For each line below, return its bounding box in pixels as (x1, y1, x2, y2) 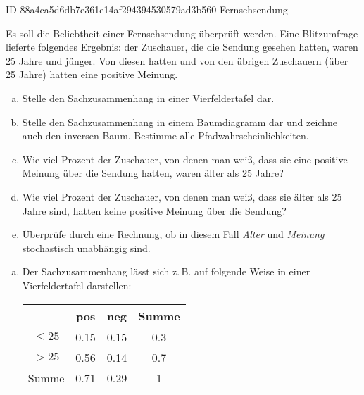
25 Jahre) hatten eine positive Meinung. (6, 67, 178, 82)
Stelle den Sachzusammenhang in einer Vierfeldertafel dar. (22, 90, 275, 105)
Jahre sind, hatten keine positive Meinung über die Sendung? (22, 203, 287, 218)
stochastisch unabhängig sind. (22, 240, 151, 255)
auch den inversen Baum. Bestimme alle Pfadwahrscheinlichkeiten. (22, 128, 309, 143)
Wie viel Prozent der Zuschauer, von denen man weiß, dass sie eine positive (22, 151, 348, 166)
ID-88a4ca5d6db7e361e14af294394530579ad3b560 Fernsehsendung (6, 2, 288, 16)
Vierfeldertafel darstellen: (22, 277, 132, 292)
